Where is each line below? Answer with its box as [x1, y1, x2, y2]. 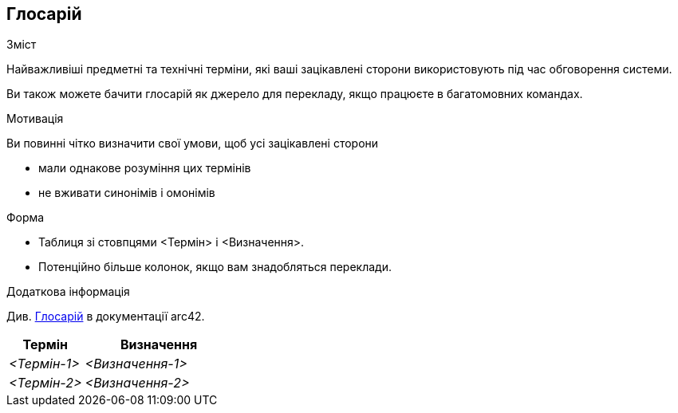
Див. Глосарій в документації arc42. [6, 309, 205, 324]
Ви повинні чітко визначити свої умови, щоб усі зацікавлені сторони [6, 136, 379, 151]
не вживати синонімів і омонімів [38, 186, 215, 200]
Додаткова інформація [6, 285, 130, 299]
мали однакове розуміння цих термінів [38, 161, 251, 175]
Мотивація [6, 112, 64, 126]
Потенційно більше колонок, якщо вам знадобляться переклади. [38, 260, 392, 274]
